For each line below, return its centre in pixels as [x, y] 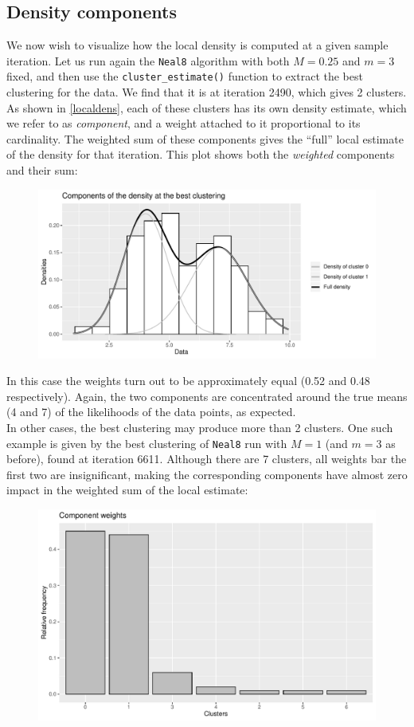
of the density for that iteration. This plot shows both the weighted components [201, 154]
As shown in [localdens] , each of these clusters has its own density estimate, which [207, 107]
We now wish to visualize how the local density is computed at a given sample [197, 45]
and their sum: [42, 170]
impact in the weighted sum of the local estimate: [127, 490]
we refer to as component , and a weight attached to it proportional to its [184, 123]
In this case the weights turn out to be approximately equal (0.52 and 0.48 [188, 381]
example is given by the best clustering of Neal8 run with [147, 443]
